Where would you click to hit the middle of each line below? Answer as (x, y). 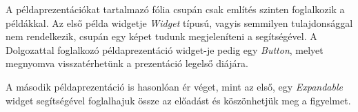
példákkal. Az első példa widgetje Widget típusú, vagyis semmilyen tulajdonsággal (179, 22)
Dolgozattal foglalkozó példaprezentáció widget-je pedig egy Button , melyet (165, 49)
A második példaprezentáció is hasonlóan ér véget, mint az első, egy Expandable (174, 86)
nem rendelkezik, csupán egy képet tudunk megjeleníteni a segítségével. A (161, 36)
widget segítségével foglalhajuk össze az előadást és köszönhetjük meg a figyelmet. (178, 100)
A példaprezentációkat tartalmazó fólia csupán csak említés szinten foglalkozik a (175, 9)
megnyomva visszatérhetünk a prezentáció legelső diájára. (127, 63)
